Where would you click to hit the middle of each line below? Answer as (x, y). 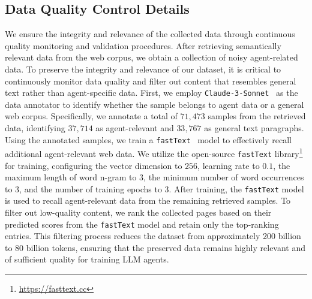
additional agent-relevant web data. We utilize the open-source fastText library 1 (154, 152)
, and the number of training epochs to (91, 188)
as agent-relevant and (135, 128)
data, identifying (35, 128)
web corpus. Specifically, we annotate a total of (91, 116)
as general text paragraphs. (254, 128)
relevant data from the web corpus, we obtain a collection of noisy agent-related (151, 57)
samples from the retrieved (257, 116)
